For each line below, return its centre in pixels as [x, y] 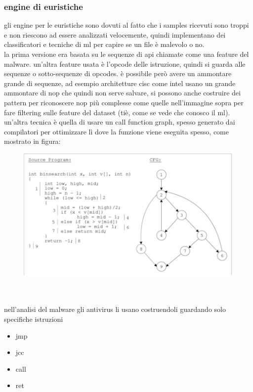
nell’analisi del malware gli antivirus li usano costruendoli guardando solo [115, 309]
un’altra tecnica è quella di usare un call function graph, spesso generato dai [120, 122]
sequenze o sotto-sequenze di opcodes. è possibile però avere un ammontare [118, 73]
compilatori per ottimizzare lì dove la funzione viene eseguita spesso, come [116, 131]
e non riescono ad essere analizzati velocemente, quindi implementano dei [115, 34]
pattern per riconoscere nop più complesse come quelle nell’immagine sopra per [124, 102]
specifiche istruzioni [34, 319]
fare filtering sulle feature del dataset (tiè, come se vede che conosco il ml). [117, 112]
